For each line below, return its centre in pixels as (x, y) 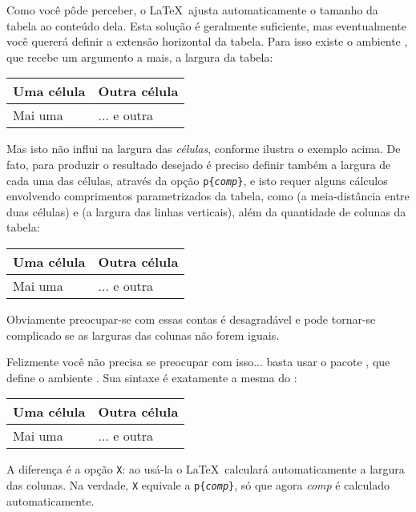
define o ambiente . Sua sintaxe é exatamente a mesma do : (152, 377)
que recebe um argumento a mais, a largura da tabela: (140, 56)
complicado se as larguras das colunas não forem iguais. (143, 335)
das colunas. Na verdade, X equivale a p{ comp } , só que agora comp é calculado (198, 485)
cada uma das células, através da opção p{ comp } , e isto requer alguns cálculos (197, 180)
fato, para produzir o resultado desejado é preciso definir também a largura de (199, 164)
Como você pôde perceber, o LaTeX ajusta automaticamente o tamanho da (192, 10)
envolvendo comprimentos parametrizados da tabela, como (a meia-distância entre (208, 196)
